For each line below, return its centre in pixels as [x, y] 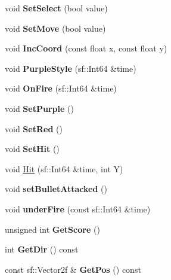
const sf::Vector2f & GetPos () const [73, 269]
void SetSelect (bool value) [56, 8]
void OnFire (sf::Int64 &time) [61, 88]
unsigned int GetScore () [52, 229]
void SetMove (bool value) [55, 28]
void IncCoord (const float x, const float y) [86, 48]
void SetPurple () [39, 108]
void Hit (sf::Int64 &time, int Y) [64, 168]
